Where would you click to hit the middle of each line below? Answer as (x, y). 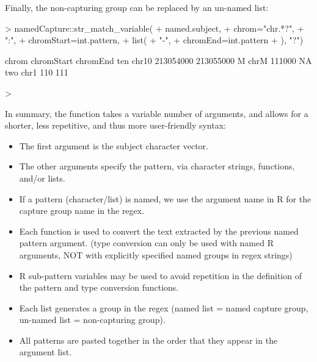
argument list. (46, 352)
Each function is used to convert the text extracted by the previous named (159, 231)
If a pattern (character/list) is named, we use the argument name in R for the (165, 198)
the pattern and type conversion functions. (99, 287)
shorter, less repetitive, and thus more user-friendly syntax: (115, 125)
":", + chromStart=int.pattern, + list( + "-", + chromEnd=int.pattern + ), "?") (154, 40)
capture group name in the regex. (82, 211)
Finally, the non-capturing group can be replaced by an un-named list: (137, 7)
